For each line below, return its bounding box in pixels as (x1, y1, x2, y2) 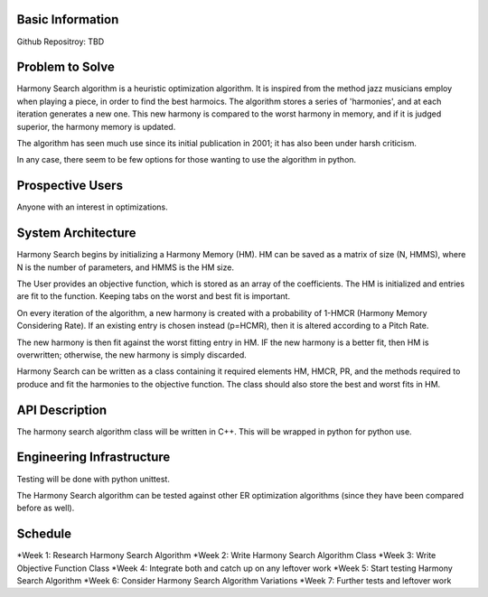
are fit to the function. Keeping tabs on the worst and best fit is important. (16, 291, 291, 302)
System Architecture (16, 226, 136, 241)
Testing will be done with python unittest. (16, 473, 171, 484)
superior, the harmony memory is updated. (16, 121, 176, 132)
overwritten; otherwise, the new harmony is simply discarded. (16, 349, 248, 360)
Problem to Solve (16, 60, 115, 75)
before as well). (16, 502, 75, 514)
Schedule (16, 527, 72, 542)
